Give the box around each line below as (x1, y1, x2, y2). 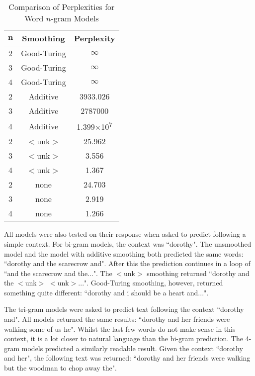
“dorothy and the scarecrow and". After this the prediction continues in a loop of (4, 258, 251, 269)
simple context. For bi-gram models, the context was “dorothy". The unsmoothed (4, 238, 252, 249)
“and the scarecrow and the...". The (4, 268, 112, 278)
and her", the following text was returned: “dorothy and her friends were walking (4, 353, 251, 363)
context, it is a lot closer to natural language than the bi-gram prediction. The (4, 333, 243, 344)
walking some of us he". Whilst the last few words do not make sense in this (4, 323, 236, 334)
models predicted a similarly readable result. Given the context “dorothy (21, 343, 243, 353)
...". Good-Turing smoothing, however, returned (78, 278, 223, 288)
